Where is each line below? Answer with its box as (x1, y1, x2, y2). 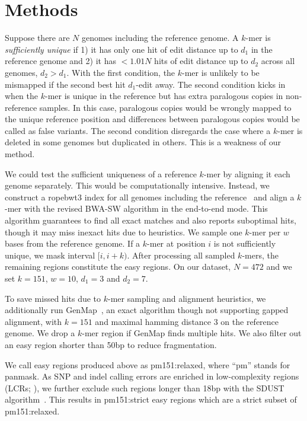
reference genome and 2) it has (5, 55, 116, 67)
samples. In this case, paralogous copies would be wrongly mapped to (39, 101, 292, 113)
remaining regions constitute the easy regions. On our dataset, (5, 260, 231, 273)
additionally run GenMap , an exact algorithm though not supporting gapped (5, 304, 289, 316)
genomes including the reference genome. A (82, 31, 239, 44)
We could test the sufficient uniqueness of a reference (5, 167, 197, 180)
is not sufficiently (213, 237, 276, 250)
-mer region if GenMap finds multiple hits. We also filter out (82, 327, 302, 339)
